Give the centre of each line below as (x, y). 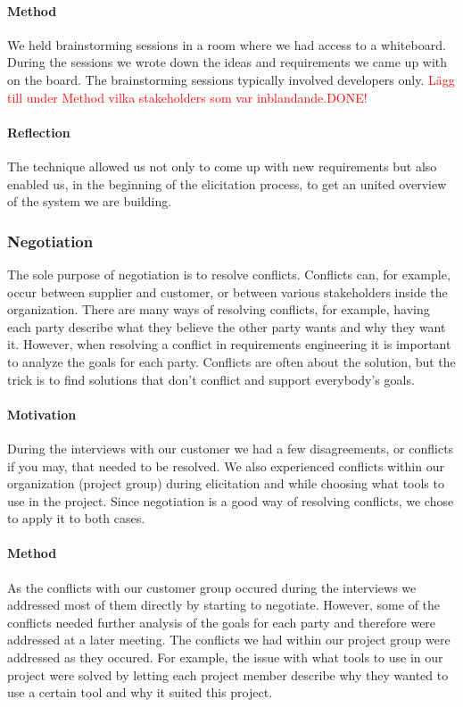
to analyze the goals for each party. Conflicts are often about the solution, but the (231, 361)
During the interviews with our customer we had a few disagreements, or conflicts (231, 448)
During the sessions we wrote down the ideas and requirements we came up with (227, 62)
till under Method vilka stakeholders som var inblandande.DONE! (187, 97)
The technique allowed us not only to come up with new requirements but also (222, 166)
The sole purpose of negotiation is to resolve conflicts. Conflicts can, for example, (229, 274)
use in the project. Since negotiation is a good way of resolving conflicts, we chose (231, 500)
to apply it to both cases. (76, 518)
